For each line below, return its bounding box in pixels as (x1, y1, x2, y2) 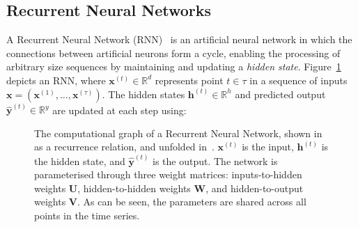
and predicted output (235, 86, 326, 101)
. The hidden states (102, 86, 185, 101)
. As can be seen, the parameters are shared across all (77, 194, 306, 209)
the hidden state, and (34, 153, 125, 168)
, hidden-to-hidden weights (77, 180, 191, 195)
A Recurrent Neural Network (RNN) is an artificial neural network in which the (6, 32, 352, 47)
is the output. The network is (153, 153, 278, 168)
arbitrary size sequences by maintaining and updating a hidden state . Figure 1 (6, 59, 341, 74)
